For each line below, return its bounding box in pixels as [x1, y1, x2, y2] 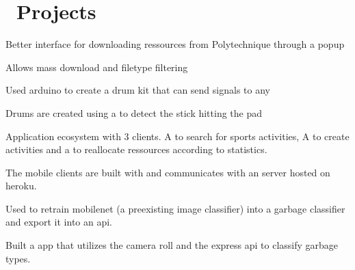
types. [5, 251, 31, 265]
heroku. [5, 178, 37, 193]
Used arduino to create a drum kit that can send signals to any [5, 83, 270, 97]
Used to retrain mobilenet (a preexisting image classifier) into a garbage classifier [5, 201, 345, 215]
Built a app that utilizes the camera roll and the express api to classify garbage [5, 238, 339, 252]
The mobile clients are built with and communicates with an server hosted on [5, 165, 330, 179]
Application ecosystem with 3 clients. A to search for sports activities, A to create [5, 129, 350, 143]
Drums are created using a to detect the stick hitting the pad [5, 105, 263, 120]
